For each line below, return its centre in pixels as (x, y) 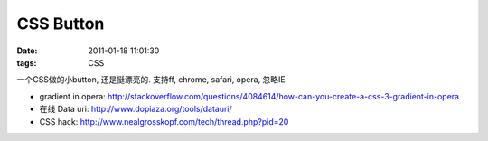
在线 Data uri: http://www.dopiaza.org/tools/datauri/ (136, 109)
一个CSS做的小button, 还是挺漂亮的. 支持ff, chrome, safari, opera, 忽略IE (151, 80)
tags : (27, 62)
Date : (27, 51)
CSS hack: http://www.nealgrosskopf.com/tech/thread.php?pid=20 (164, 121)
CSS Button (61, 23)
